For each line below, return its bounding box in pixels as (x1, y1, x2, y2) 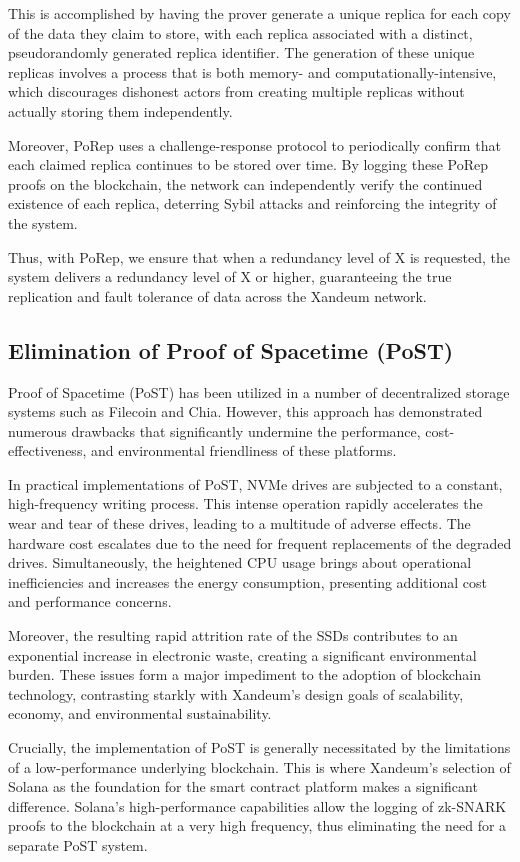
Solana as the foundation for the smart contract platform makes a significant (8, 776, 478, 797)
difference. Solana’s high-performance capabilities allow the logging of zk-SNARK (8, 795, 507, 816)
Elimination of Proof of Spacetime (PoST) (8, 334, 454, 365)
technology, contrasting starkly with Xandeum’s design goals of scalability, (8, 683, 464, 704)
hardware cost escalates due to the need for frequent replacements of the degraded (8, 532, 512, 553)
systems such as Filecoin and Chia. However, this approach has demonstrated (8, 401, 483, 422)
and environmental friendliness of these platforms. (90, 440, 397, 461)
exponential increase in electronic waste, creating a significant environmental (8, 644, 477, 665)
